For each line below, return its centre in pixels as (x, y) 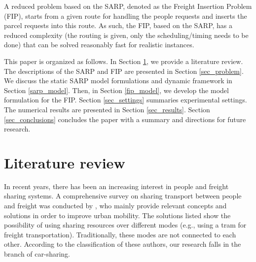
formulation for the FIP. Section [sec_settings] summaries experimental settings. (126, 100)
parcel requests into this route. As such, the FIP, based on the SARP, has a (118, 25)
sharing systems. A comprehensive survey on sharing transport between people (123, 196)
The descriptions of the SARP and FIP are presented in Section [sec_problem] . (124, 71)
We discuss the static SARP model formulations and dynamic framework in (118, 81)
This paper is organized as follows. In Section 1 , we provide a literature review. (124, 61)
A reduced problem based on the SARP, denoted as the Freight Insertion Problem (128, 6)
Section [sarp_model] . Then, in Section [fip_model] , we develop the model (116, 90)
